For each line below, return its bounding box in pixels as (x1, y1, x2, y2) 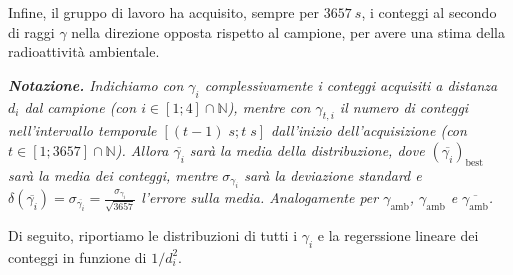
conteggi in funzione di (8, 246, 147, 267)
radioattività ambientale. (8, 41, 160, 62)
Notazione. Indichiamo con (8, 74, 184, 95)
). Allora (115, 139, 169, 160)
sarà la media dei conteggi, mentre (8, 164, 218, 185)
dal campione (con (24, 96, 137, 117)
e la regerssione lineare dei (317, 224, 479, 245)
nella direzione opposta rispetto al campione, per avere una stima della (71, 21, 505, 42)
